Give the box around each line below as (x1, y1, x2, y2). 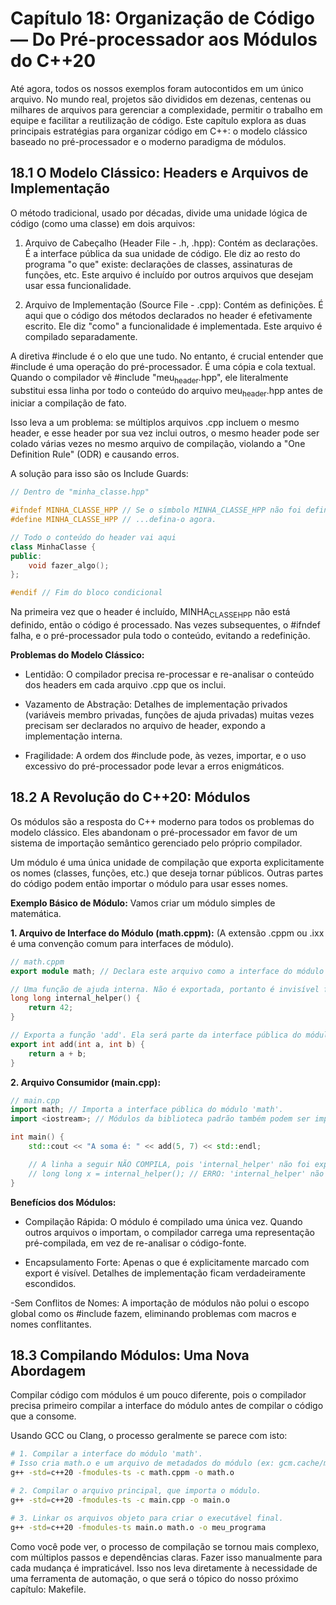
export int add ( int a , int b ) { (10, 1039, 145, 1049)
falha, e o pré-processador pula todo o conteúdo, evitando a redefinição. (10, 630, 311, 642)
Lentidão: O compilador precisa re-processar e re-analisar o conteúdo (24, 668, 315, 681)
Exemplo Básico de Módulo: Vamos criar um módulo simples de (10, 897, 276, 909)
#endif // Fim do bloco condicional (10, 588, 163, 598)
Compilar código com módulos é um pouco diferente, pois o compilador (10, 1389, 307, 1401)
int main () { (10, 1132, 65, 1142)
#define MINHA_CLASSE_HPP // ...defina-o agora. (10, 515, 217, 525)
